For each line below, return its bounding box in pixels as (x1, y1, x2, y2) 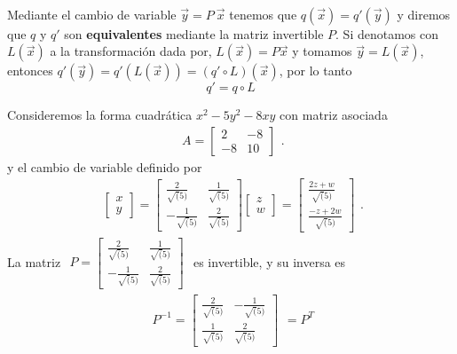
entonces (7, 61, 53, 80)
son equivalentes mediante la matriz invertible (64, 24, 324, 43)
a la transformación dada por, (50, 42, 212, 60)
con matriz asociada (280, 106, 388, 124)
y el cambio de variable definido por (7, 157, 202, 176)
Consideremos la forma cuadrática (7, 106, 193, 124)
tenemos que (229, 4, 297, 23)
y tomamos (292, 42, 352, 60)
